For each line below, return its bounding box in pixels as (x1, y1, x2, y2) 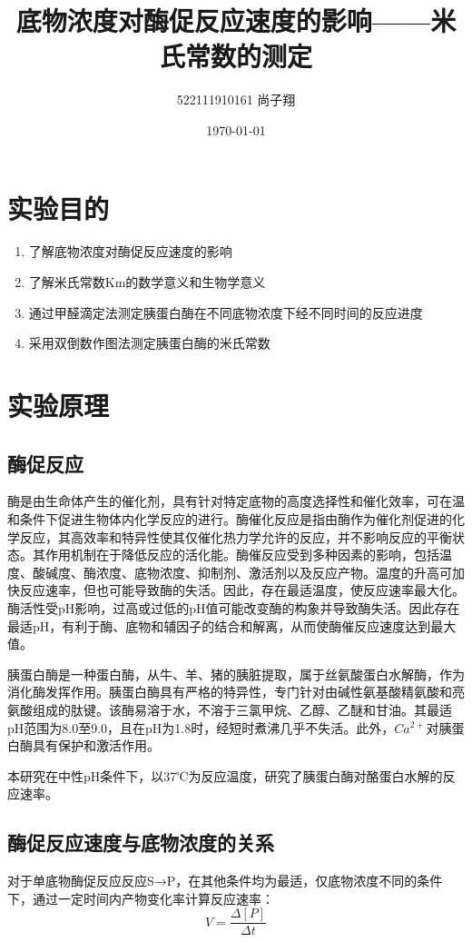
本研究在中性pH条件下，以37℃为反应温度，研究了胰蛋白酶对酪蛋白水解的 (7, 766, 443, 785)
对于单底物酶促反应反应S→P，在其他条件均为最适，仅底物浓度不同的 (7, 871, 418, 890)
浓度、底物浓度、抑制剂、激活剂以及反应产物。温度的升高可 (95, 562, 452, 581)
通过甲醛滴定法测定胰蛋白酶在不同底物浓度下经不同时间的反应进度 (28, 302, 423, 322)
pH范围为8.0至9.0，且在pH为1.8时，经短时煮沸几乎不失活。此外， (7, 718, 395, 737)
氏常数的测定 (159, 37, 312, 74)
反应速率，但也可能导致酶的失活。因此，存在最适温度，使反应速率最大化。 (19, 580, 465, 600)
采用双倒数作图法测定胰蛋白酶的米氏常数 (28, 333, 270, 352)
